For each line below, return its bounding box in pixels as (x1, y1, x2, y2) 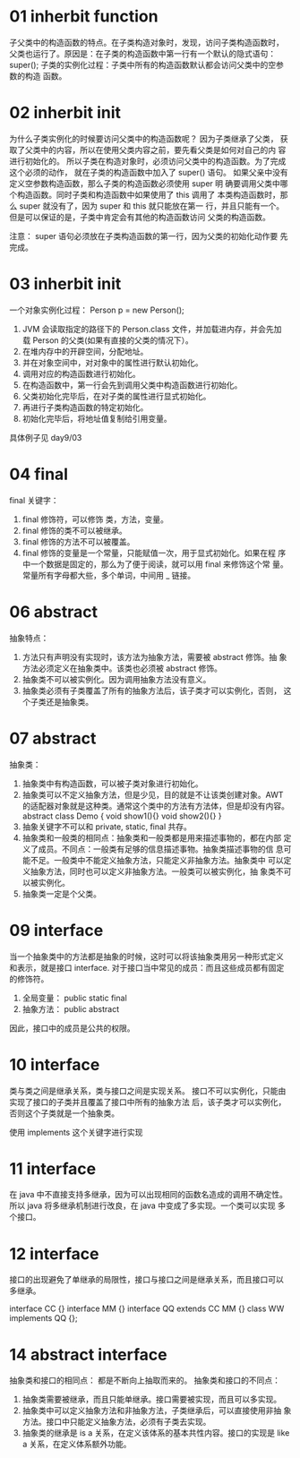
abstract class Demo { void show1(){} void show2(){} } (21, 810, 222, 821)
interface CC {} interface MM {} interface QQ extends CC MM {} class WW (9, 1303, 285, 1314)
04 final (9, 464, 69, 485)
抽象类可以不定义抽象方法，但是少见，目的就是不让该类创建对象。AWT (21, 789, 284, 800)
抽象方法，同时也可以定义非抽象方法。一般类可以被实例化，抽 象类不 (30, 866, 284, 877)
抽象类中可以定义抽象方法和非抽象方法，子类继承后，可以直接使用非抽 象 (21, 1405, 292, 1416)
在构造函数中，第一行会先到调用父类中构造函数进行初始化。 (21, 379, 243, 390)
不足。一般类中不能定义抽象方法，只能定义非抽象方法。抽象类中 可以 (30, 854, 284, 865)
